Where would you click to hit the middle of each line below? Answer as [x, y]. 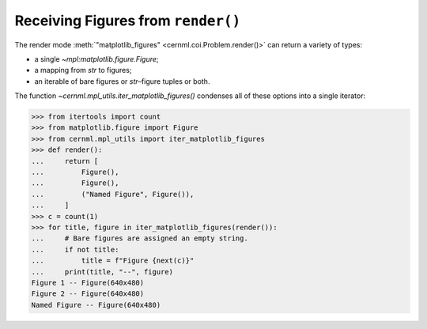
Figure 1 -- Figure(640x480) [88, 282]
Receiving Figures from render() [128, 21]
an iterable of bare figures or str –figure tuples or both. [122, 81]
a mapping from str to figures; [83, 70]
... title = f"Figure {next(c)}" [113, 261]
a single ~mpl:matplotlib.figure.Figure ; [96, 59]
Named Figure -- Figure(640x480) [96, 305]
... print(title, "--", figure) [102, 272]
